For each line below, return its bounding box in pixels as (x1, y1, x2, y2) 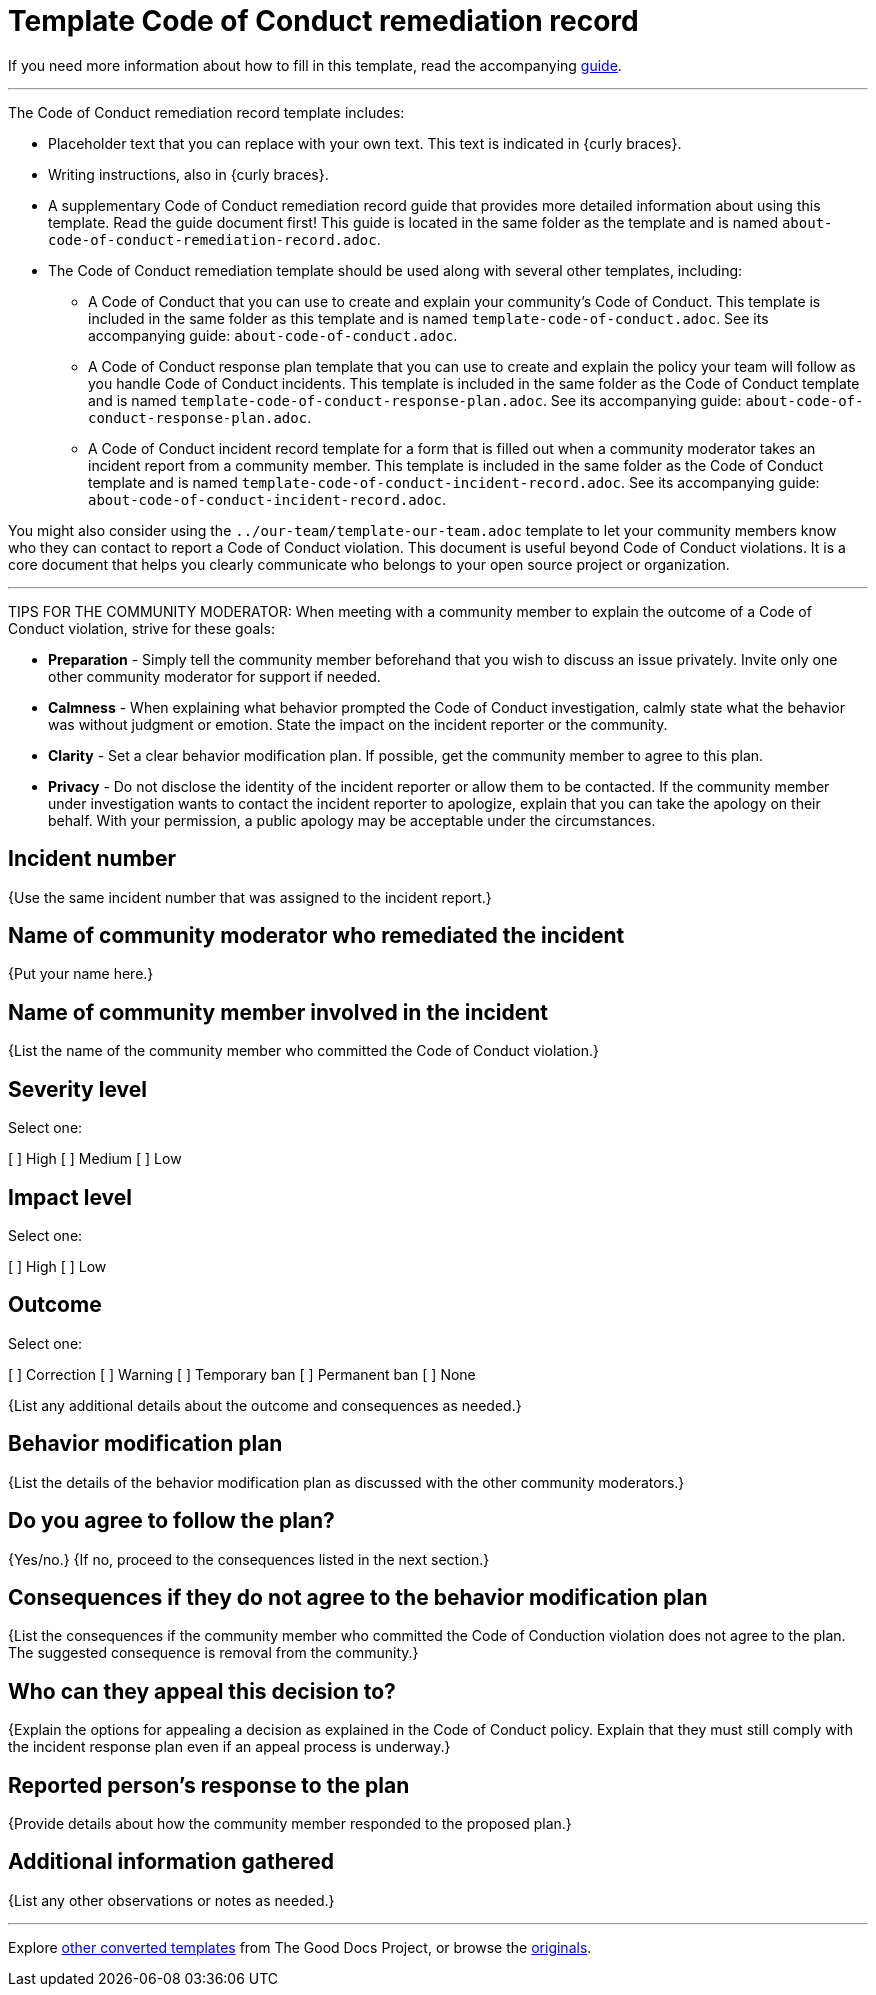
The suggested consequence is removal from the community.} (8, 1644, 419, 1662)
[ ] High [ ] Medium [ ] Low (8, 1150, 182, 1168)
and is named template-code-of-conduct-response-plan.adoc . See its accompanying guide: (88, 391, 742, 409)
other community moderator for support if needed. (48, 667, 381, 685)
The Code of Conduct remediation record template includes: (8, 103, 405, 121)
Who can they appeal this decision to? (8, 1678, 396, 1704)
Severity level (8, 1076, 147, 1102)
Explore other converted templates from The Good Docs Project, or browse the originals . (8, 1938, 592, 1956)
